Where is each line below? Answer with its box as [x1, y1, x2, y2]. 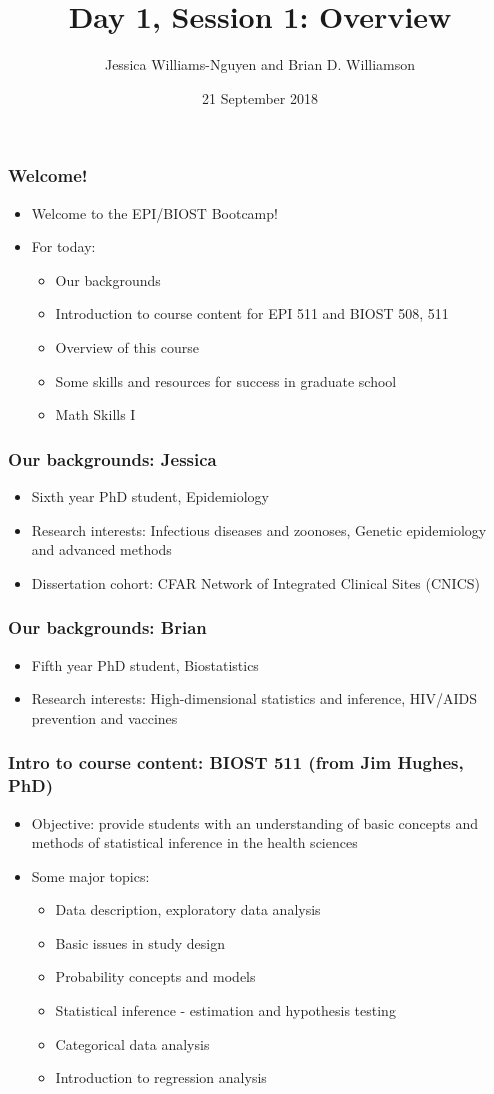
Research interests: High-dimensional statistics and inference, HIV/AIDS [31, 688, 477, 709]
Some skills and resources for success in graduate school [55, 370, 397, 391]
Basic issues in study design [55, 932, 226, 953]
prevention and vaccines [31, 707, 178, 728]
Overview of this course [55, 336, 199, 357]
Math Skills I [55, 404, 136, 425]
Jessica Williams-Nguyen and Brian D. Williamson [104, 54, 416, 75]
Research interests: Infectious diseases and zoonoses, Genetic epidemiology [31, 519, 487, 540]
